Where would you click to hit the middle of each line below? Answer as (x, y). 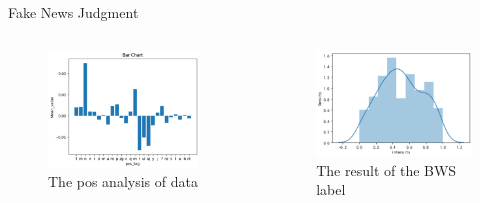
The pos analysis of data (123, 181)
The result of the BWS (386, 169)
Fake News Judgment (73, 12)
